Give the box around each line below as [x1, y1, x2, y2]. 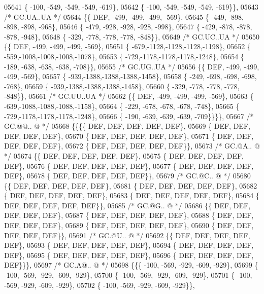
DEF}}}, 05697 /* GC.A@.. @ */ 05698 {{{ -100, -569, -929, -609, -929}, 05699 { [4, 260, 258, 270]
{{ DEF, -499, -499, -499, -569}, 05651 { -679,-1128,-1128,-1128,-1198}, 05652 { [4, 41, 251, 52]
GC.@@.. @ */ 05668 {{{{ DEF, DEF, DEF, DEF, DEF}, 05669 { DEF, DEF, [4, 121, 250, 131]
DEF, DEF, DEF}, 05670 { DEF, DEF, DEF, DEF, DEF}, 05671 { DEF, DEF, [4, 130, 254, 141]
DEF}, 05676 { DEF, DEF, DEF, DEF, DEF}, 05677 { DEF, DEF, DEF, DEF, [4, 160, 254, 171]
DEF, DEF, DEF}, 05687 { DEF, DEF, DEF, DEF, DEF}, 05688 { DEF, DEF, [4, 210, 254, 220]
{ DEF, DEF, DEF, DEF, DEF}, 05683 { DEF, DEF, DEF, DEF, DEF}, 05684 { [4, 190, 259, 201]
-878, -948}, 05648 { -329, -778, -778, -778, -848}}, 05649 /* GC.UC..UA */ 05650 [4, 31, 259, 42]
